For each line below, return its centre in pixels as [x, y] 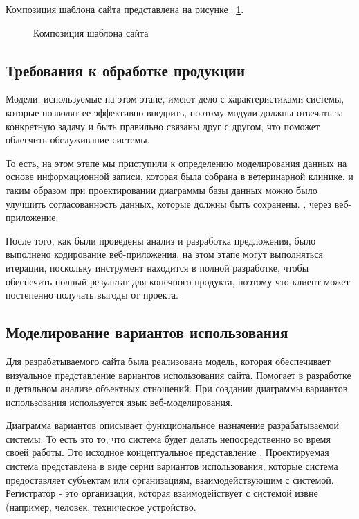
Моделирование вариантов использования [147, 332]
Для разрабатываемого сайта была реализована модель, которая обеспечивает [168, 361]
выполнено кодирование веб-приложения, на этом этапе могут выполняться [164, 254]
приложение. [32, 217]
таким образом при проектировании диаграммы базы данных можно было [162, 190]
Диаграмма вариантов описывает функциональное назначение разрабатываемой [172, 425]
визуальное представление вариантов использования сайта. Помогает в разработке [178, 375]
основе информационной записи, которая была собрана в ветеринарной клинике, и [179, 176]
